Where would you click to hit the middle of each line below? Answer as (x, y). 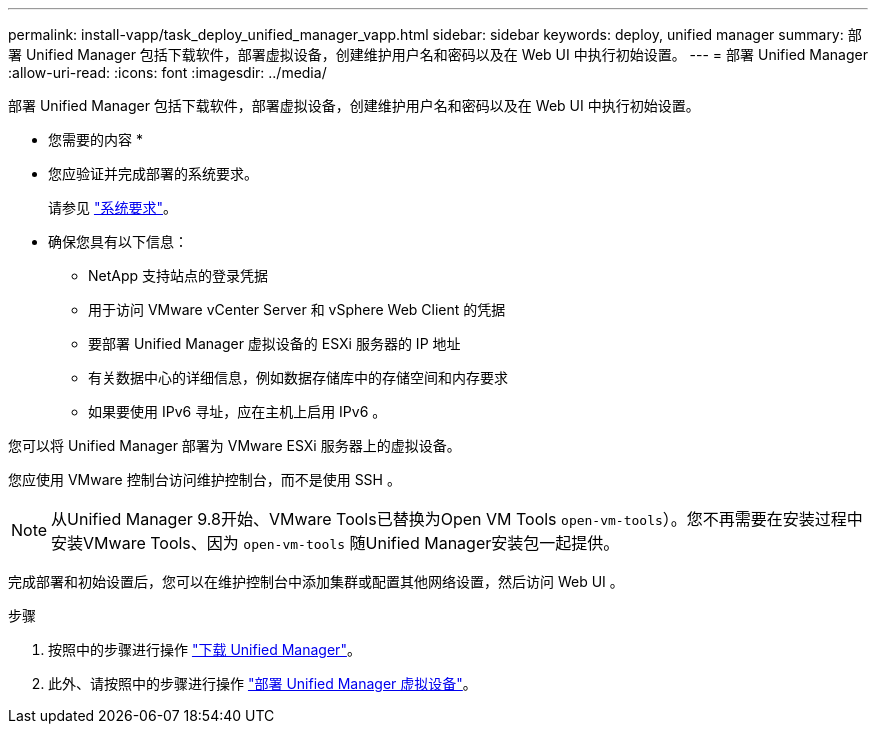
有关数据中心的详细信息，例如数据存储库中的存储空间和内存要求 (298, 377)
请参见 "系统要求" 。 (112, 207)
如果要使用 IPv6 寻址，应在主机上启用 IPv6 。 (237, 411)
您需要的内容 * (95, 139)
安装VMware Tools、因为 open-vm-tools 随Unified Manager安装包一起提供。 (335, 543)
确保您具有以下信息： (118, 241)
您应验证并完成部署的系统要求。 (153, 173)
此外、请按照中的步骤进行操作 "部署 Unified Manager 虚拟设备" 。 (262, 683)
